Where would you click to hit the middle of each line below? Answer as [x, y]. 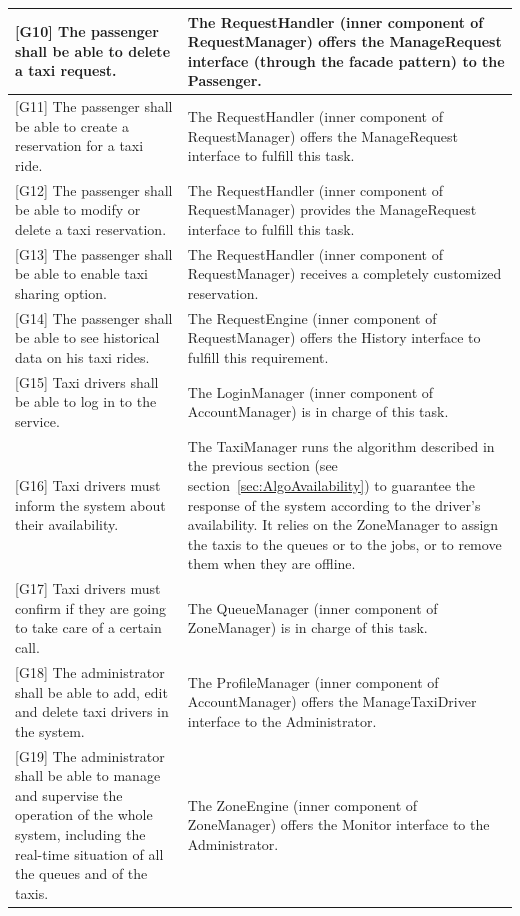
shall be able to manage [88, 775]
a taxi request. [66, 70]
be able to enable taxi [81, 273]
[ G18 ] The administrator [90, 671]
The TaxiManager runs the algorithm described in [341, 445]
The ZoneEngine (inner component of [302, 804]
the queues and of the [81, 873]
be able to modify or [78, 209]
